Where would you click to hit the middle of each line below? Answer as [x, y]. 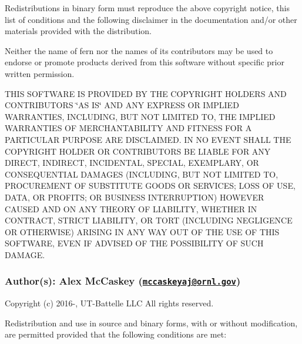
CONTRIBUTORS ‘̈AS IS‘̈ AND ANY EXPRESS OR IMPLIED [122, 105]
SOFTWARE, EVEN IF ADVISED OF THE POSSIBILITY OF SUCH [134, 243]
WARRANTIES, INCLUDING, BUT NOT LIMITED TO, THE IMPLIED [140, 116]
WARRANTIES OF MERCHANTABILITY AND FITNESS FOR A [128, 128]
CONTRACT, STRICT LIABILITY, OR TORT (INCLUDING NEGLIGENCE [149, 220]
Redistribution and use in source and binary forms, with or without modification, [151, 323]
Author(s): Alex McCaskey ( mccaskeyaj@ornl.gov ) [123, 281]
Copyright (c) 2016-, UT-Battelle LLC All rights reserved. [109, 303]
